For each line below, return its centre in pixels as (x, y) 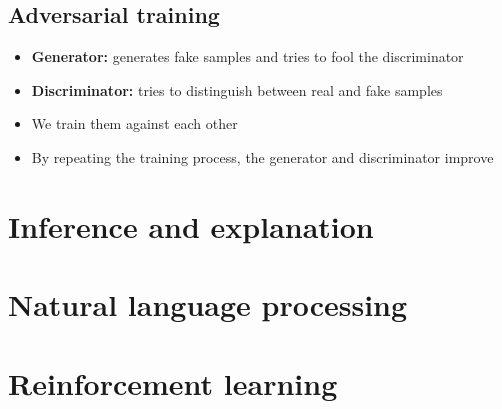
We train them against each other (134, 123)
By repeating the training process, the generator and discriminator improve (262, 156)
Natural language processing (208, 304)
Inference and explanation (191, 225)
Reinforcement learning (173, 382)
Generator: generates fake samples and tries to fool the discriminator (247, 56)
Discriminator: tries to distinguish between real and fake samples (237, 89)
